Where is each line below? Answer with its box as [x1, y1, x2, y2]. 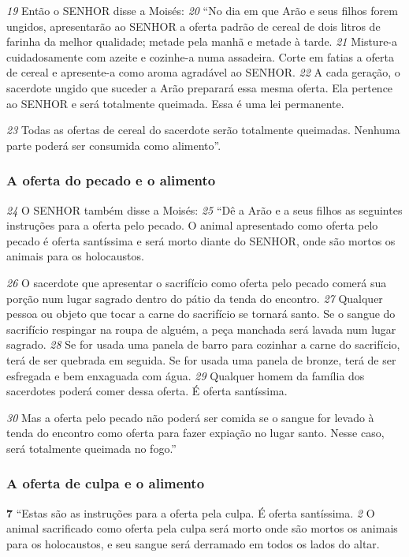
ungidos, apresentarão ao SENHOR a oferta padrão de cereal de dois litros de [6, 17, 381, 34]
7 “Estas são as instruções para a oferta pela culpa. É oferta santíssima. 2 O [6, 504, 375, 521]
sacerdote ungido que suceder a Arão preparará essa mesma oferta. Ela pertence [6, 79, 393, 95]
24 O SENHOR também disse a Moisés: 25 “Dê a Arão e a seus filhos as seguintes [6, 201, 403, 218]
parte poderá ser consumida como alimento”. [6, 136, 221, 153]
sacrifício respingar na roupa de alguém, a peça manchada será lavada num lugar [6, 320, 396, 337]
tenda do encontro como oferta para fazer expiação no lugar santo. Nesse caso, [6, 424, 385, 441]
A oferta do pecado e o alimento [6, 170, 216, 190]
